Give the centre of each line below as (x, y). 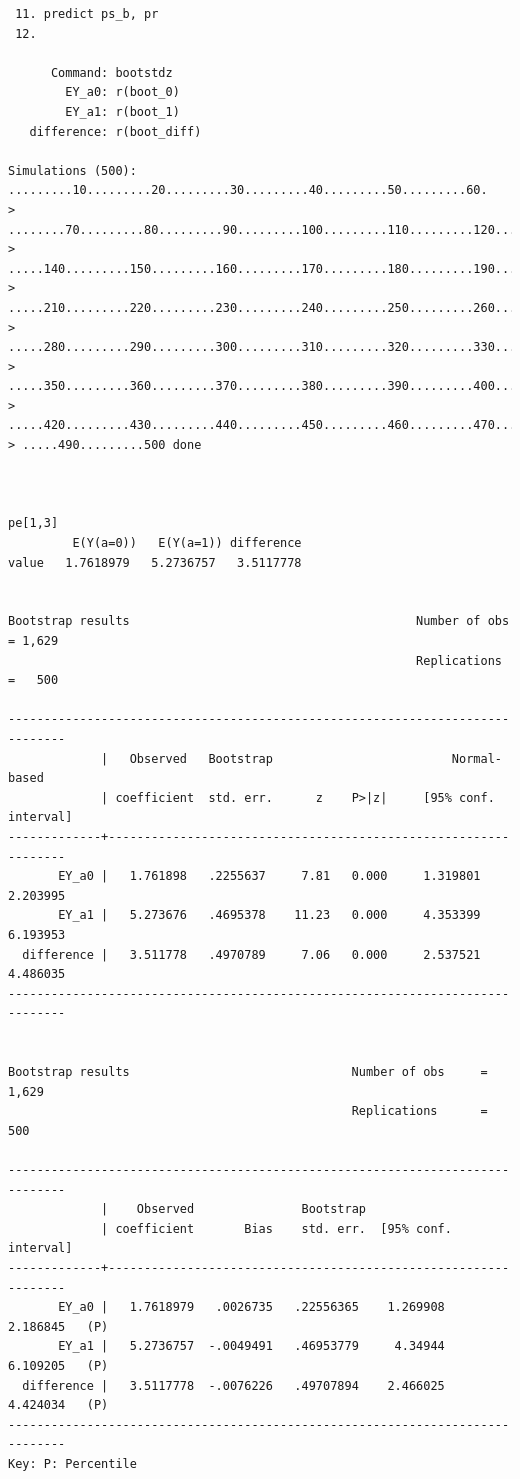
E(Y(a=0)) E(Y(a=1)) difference (187, 543)
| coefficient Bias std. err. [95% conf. (276, 1228)
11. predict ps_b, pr (87, 14)
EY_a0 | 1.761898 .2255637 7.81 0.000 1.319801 (269, 876)
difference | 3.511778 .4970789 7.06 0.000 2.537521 (251, 954)
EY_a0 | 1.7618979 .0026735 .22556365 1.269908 (251, 1307)
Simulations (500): (72, 170)
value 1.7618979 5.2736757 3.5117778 (155, 562)
